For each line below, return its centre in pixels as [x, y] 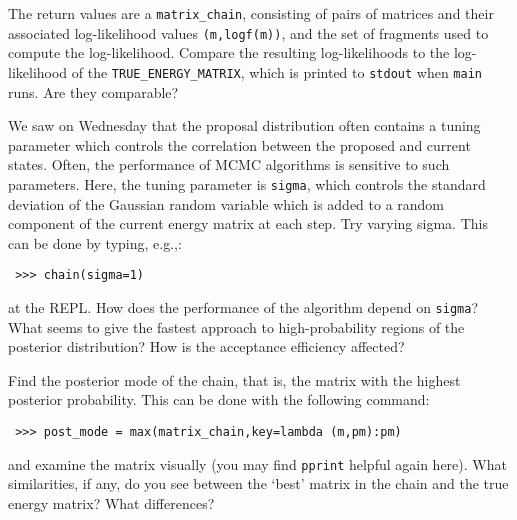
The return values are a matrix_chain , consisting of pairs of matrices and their [251, 13]
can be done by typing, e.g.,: [95, 242]
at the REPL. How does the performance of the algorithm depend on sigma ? [243, 307]
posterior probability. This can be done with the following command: [219, 399]
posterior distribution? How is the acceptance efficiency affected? [206, 346]
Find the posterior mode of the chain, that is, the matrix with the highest [234, 379]
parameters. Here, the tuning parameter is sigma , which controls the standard [247, 183]
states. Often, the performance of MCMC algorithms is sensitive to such [229, 164]
